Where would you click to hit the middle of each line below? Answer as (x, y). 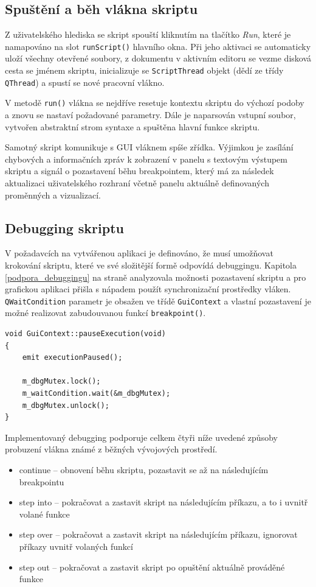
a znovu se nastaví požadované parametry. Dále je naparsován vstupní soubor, (150, 115)
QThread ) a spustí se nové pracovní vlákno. (85, 82)
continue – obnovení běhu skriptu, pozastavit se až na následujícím (144, 469)
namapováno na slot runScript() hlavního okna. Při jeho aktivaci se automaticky (158, 46)
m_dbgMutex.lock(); (61, 381)
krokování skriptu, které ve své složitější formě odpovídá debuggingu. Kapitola (151, 265)
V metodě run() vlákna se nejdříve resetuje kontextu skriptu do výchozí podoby (155, 103)
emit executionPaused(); (72, 358)
